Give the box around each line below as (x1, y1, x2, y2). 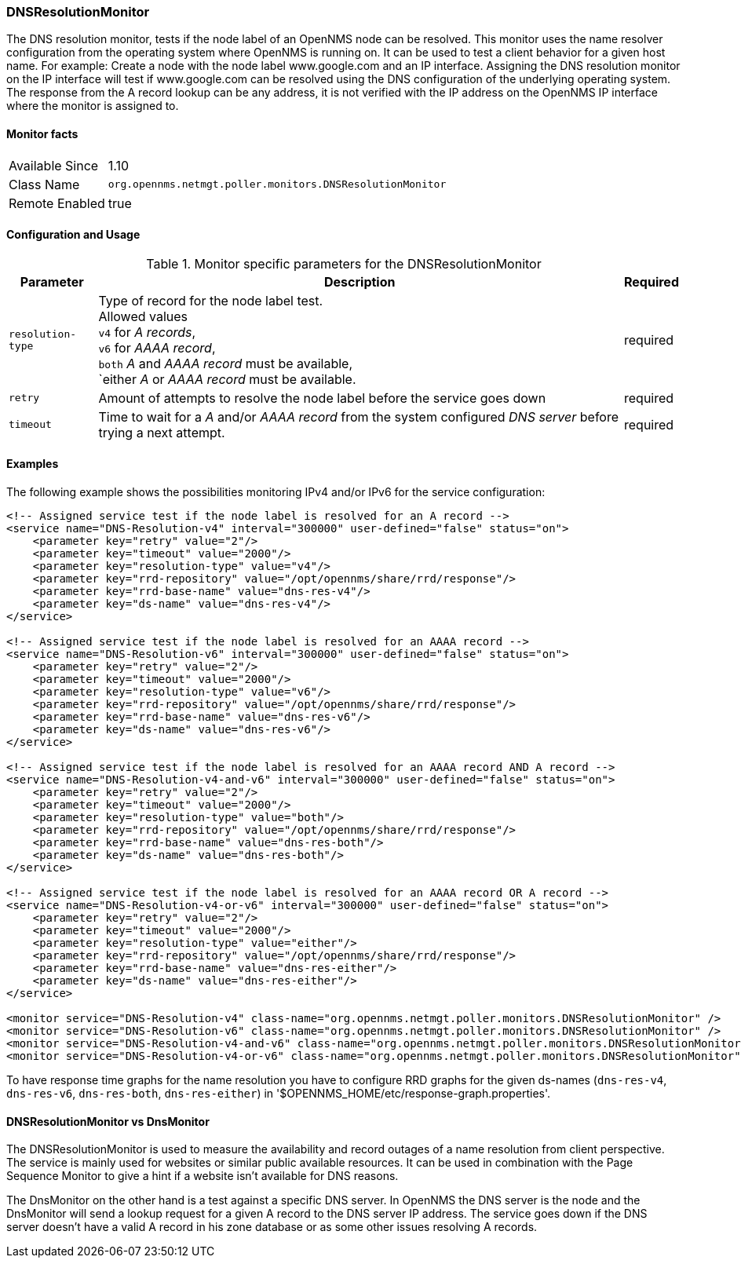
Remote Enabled (9, 195, 105, 211)
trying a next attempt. (98, 424, 225, 440)
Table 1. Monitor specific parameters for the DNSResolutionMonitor (146, 255, 542, 272)
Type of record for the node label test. (98, 292, 323, 309)
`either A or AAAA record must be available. (98, 371, 356, 387)
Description (324, 273, 396, 290)
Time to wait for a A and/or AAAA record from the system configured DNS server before (98, 408, 619, 425)
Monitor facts (6, 126, 78, 141)
